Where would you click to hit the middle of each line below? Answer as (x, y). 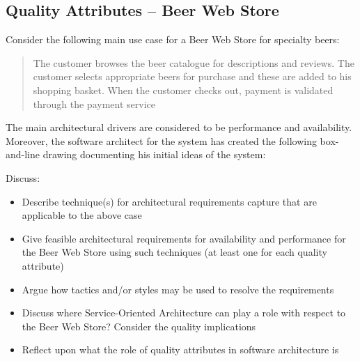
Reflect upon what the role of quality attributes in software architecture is (180, 350)
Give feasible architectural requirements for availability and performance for (184, 238)
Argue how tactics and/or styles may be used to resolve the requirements (178, 289)
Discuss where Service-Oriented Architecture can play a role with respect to (184, 313)
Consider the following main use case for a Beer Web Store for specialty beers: (173, 39)
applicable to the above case (82, 215)
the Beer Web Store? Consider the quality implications (139, 326)
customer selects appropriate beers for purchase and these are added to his (192, 76)
